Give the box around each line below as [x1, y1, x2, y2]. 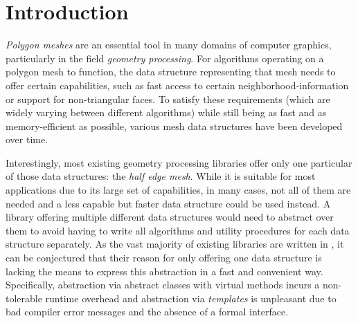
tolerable [6, 290, 42, 305]
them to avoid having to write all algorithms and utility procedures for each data [6, 223, 350, 237]
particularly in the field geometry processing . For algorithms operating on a [6, 50, 324, 65]
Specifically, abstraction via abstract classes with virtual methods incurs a [6, 277, 320, 292]
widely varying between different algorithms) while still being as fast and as [6, 105, 327, 120]
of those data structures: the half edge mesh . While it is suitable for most [6, 169, 316, 183]
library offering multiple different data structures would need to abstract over [6, 210, 334, 224]
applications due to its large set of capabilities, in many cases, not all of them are [6, 183, 351, 197]
